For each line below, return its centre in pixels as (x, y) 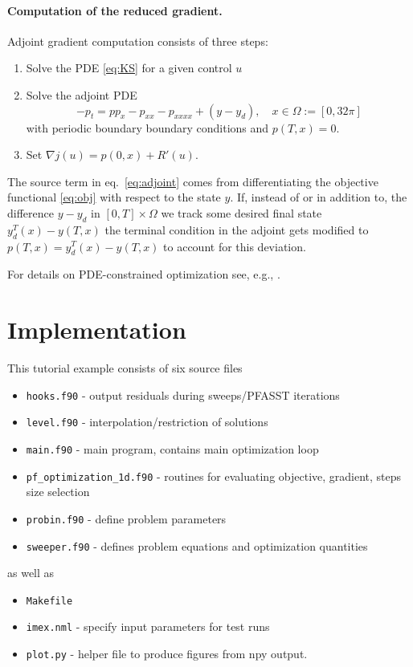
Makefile (49, 601)
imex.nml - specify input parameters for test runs (148, 626)
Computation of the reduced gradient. (115, 10)
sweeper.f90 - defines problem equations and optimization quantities (197, 545)
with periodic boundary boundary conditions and (147, 127)
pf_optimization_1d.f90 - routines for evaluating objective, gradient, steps (214, 476)
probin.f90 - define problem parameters (126, 518)
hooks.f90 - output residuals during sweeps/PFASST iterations (183, 395)
